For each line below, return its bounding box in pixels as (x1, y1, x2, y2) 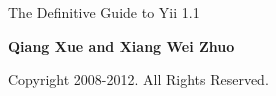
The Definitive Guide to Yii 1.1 (8, 2, 200, 22)
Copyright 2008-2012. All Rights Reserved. (8, 69, 269, 90)
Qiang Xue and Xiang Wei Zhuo (8, 35, 235, 56)
